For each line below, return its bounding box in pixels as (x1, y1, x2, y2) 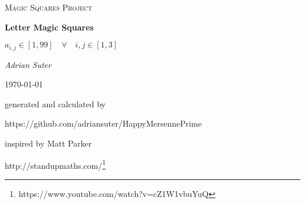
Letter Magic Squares (5, 21, 94, 33)
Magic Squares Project (5, 1, 93, 13)
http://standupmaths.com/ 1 (5, 157, 106, 171)
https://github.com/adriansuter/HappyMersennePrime (5, 117, 202, 130)
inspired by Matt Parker (5, 137, 92, 149)
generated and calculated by (5, 97, 106, 110)
